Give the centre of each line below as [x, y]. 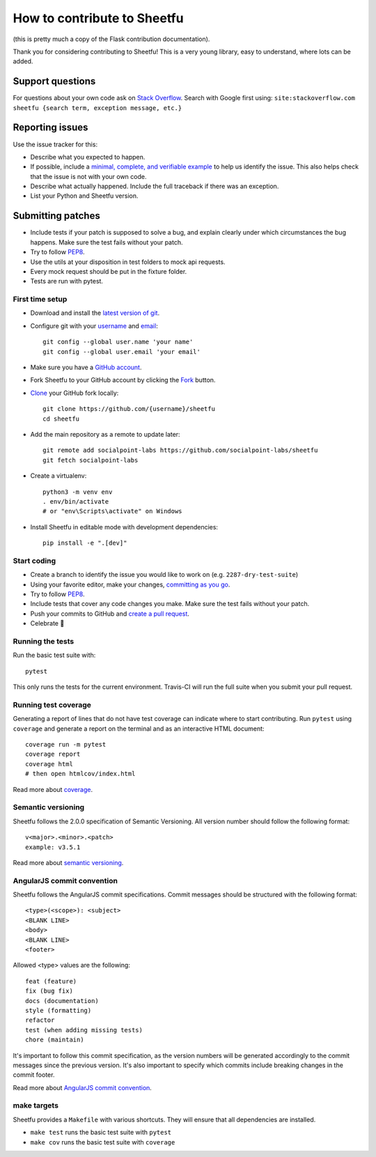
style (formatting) [58, 1010]
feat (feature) [51, 981]
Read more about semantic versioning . [68, 862]
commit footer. [34, 1075]
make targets [36, 1105]
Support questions [54, 81]
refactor [40, 1020]
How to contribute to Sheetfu [98, 18]
